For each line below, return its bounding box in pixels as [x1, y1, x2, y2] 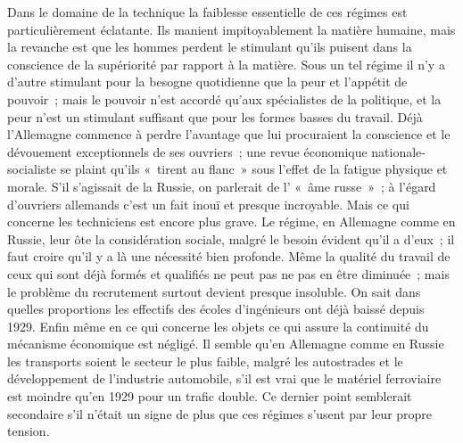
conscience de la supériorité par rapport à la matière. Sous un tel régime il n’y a [7, 54, 445, 73]
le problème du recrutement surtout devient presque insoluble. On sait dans [7, 282, 421, 300]
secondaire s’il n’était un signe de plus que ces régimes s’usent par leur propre [7, 404, 433, 422]
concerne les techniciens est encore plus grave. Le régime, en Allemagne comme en [7, 212, 456, 231]
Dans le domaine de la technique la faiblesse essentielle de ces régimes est [7, 3, 408, 21]
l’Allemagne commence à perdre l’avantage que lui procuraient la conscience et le [7, 125, 451, 144]
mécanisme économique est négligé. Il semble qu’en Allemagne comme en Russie [7, 334, 444, 353]
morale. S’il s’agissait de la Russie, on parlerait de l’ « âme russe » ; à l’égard [7, 176, 436, 195]
